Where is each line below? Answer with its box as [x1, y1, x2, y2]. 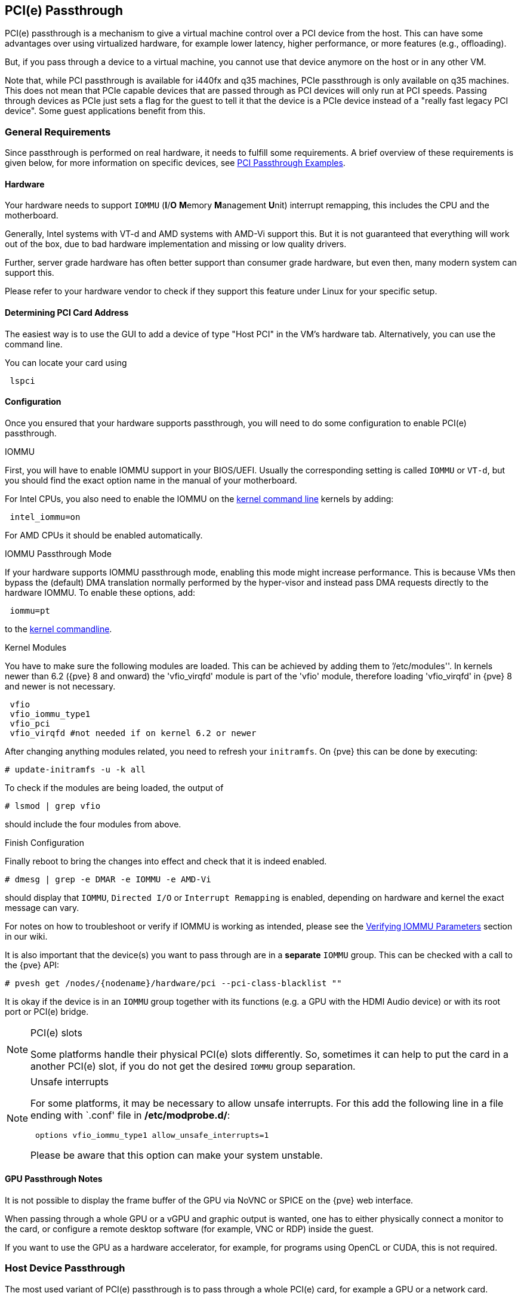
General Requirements [5, 125, 111, 138]
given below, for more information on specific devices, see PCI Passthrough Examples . [5, 158, 346, 168]
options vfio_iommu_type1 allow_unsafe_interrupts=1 [35, 1130, 269, 1140]
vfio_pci [10, 718, 50, 728]
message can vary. [5, 902, 79, 913]
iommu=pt [10, 605, 50, 615]
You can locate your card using [5, 357, 127, 368]
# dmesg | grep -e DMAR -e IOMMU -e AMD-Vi [5, 874, 211, 884]
